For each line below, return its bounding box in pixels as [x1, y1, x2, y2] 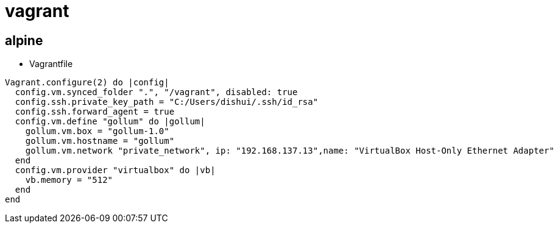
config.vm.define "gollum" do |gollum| [15, 116, 205, 127]
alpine [5, 32, 43, 48]
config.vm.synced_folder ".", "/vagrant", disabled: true [15, 87, 298, 98]
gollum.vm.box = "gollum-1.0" [25, 126, 169, 137]
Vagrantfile [29, 59, 73, 69]
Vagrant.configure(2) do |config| [5, 77, 169, 88]
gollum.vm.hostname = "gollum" [25, 136, 175, 146]
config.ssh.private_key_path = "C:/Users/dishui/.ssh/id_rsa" [15, 97, 319, 107]
